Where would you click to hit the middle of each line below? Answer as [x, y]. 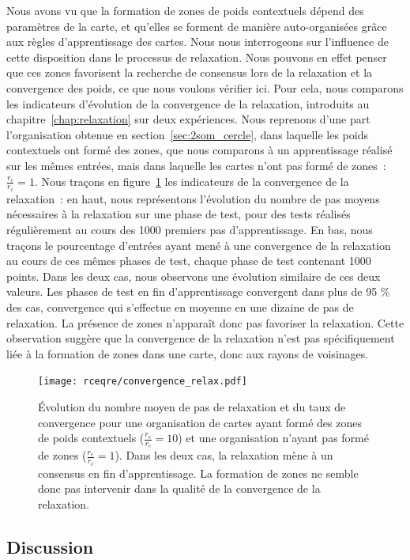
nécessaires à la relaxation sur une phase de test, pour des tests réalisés [179, 214]
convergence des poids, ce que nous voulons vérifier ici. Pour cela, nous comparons [205, 87]
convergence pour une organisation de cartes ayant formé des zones [200, 422]
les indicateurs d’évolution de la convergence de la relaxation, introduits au [188, 103]
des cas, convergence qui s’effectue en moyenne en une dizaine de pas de [180, 306]
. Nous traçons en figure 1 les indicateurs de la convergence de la [192, 181]
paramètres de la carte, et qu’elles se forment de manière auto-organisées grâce [197, 26]
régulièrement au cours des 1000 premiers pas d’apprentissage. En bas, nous [190, 229]
